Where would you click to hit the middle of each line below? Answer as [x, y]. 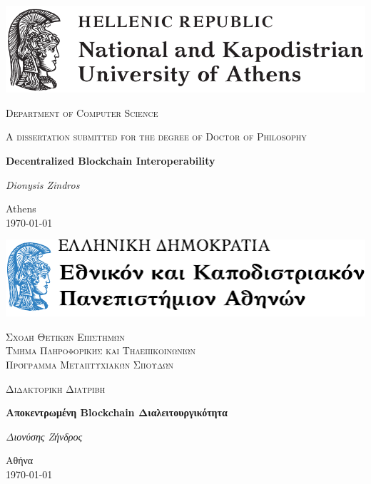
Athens [21, 208]
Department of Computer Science [82, 112]
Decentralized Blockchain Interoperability [111, 161]
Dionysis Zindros [43, 184]
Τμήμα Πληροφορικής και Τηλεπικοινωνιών [101, 350]
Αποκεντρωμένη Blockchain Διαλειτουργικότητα [117, 412]
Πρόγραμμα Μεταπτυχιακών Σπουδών [90, 365]
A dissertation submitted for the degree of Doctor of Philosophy [156, 137]
